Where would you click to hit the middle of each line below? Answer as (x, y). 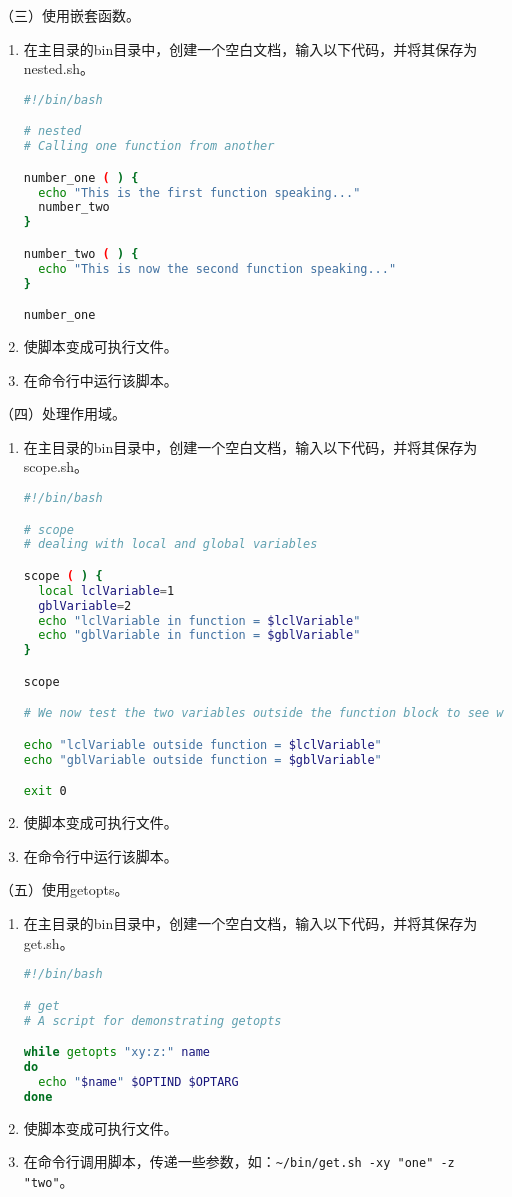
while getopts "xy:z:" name (116, 1052)
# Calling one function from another (149, 146)
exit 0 (45, 791)
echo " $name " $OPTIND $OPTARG (138, 1081)
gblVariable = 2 (85, 605)
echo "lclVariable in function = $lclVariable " (199, 620)
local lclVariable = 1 (106, 590)
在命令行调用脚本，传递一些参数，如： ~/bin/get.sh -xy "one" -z (239, 1161)
